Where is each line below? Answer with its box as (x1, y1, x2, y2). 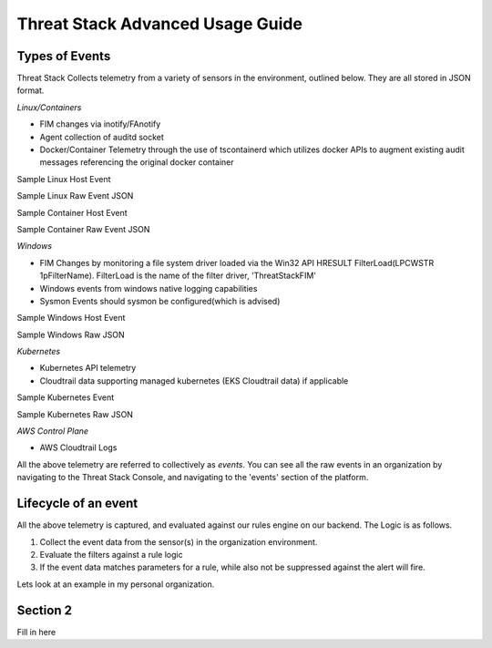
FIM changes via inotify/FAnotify (39, 118, 161, 129)
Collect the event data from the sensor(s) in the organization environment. (39, 536, 318, 547)
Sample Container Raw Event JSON (16, 223, 150, 234)
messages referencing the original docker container (39, 157, 234, 168)
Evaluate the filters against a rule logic (39, 549, 183, 560)
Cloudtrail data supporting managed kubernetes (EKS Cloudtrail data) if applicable (39, 375, 349, 386)
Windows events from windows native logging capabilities (39, 283, 258, 293)
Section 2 (16, 602, 73, 618)
